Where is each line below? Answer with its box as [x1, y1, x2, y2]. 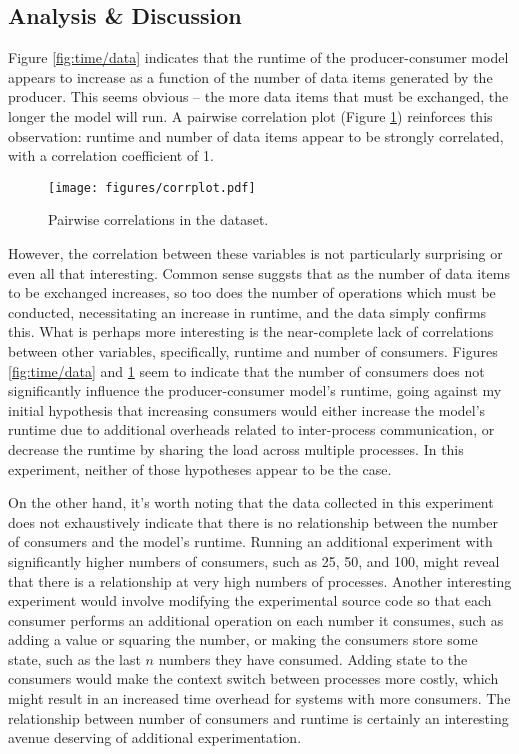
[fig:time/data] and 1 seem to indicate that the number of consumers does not [8, 360, 485, 381]
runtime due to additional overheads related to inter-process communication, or [8, 419, 495, 440]
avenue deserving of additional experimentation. [8, 727, 302, 748]
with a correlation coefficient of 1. [8, 145, 214, 166]
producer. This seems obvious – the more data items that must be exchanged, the [8, 86, 509, 107]
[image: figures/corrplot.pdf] [48, 180, 256, 195]
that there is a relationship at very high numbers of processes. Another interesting [8, 570, 512, 591]
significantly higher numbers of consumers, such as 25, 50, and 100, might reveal [8, 550, 500, 571]
